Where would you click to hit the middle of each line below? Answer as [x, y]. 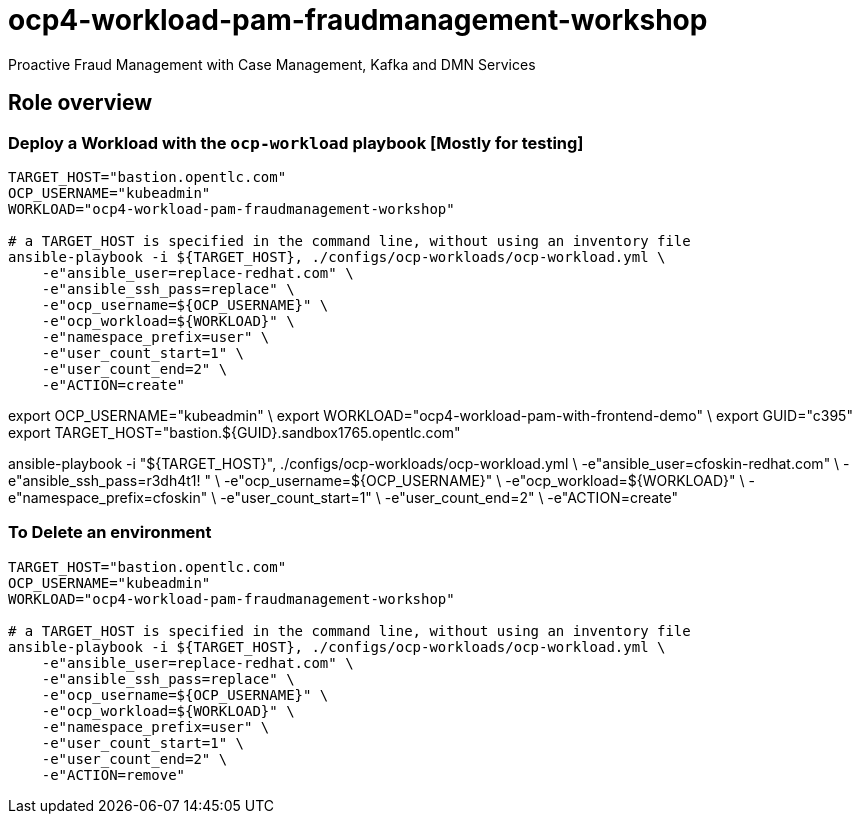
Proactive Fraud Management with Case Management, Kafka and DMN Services [272, 64]
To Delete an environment [110, 532]
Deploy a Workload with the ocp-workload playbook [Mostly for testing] [296, 142]
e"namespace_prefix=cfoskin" [108, 497]
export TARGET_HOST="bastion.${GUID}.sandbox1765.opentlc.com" [234, 432]
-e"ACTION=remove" [113, 774]
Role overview [80, 103]
